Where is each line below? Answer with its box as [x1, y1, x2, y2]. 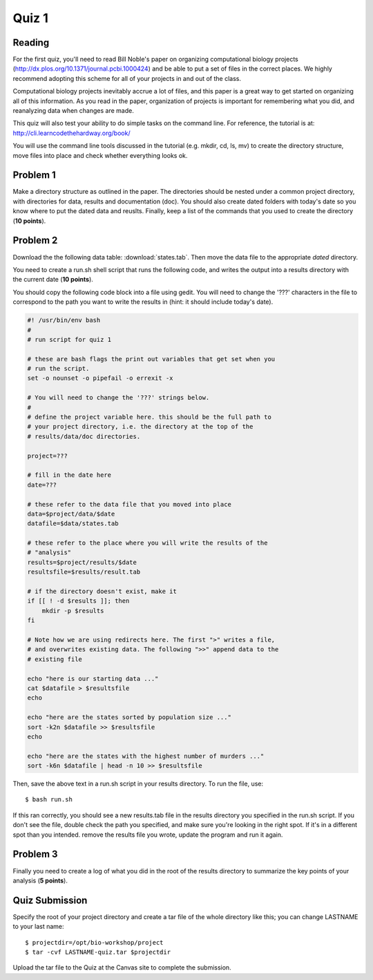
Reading [12, 37, 50, 48]
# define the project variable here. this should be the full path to [27, 413, 272, 421]
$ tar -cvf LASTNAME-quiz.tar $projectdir [25, 948, 171, 956]
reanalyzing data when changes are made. [12, 107, 134, 115]
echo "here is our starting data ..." [27, 675, 159, 682]
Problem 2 [12, 235, 58, 246]
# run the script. [27, 365, 90, 373]
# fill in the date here [27, 471, 112, 479]
